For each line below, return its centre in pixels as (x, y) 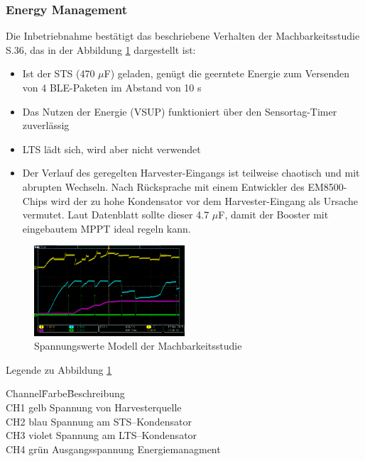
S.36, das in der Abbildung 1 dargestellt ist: (101, 49)
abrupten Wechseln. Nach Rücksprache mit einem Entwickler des (163, 186)
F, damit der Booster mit (273, 215)
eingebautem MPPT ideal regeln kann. (107, 228)
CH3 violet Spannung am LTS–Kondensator (102, 435)
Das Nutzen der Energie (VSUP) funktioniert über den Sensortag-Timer (180, 111)
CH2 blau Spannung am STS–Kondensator (99, 421)
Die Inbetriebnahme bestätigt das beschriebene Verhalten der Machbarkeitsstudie (183, 36)
